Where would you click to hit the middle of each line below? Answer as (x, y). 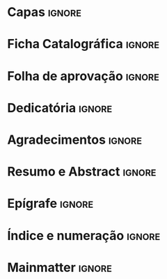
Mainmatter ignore (60, 267)
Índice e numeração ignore (84, 235)
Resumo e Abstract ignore (82, 172)
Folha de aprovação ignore (83, 76)
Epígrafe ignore (50, 204)
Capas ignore (45, 12)
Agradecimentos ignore (75, 139)
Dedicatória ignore (60, 108)
